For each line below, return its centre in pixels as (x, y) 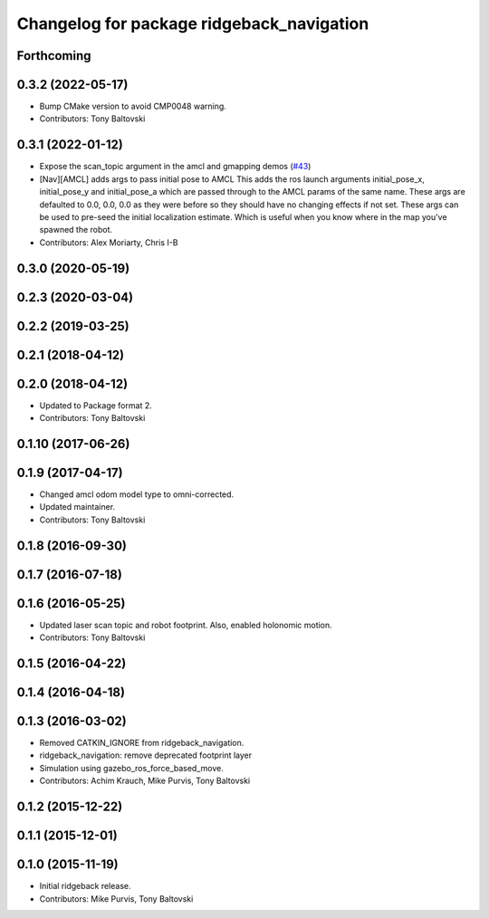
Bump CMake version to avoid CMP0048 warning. (133, 106)
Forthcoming (54, 56)
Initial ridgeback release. (85, 886)
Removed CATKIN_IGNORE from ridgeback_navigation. (142, 743)
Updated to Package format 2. (96, 405)
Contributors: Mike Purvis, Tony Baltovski (116, 899)
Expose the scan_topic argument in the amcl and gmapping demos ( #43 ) (175, 167)
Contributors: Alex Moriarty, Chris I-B (109, 242)
